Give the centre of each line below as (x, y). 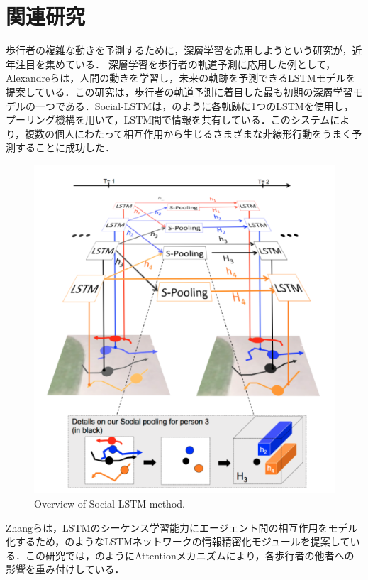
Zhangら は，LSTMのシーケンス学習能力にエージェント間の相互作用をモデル (182, 527)
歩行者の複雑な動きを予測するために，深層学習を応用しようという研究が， (179, 50)
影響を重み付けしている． (65, 569)
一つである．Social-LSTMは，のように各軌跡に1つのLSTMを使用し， (194, 105)
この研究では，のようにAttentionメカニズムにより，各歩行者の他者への (190, 555)
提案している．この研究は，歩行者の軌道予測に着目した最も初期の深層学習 (179, 91)
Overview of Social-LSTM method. (110, 504)
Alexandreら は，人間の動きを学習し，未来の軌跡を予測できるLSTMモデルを (181, 78)
